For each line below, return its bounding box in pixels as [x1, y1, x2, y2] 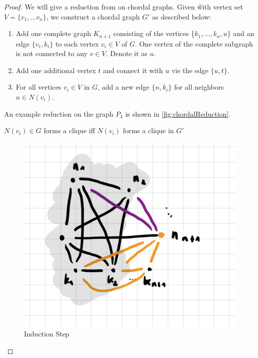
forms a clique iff [43, 125, 95, 136]
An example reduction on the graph [4, 108, 113, 119]
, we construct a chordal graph [46, 11, 140, 22]
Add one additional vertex [15, 65, 96, 75]
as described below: [152, 11, 211, 22]
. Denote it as [105, 48, 147, 59]
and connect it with [103, 65, 163, 75]
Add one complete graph [15, 28, 91, 39]
